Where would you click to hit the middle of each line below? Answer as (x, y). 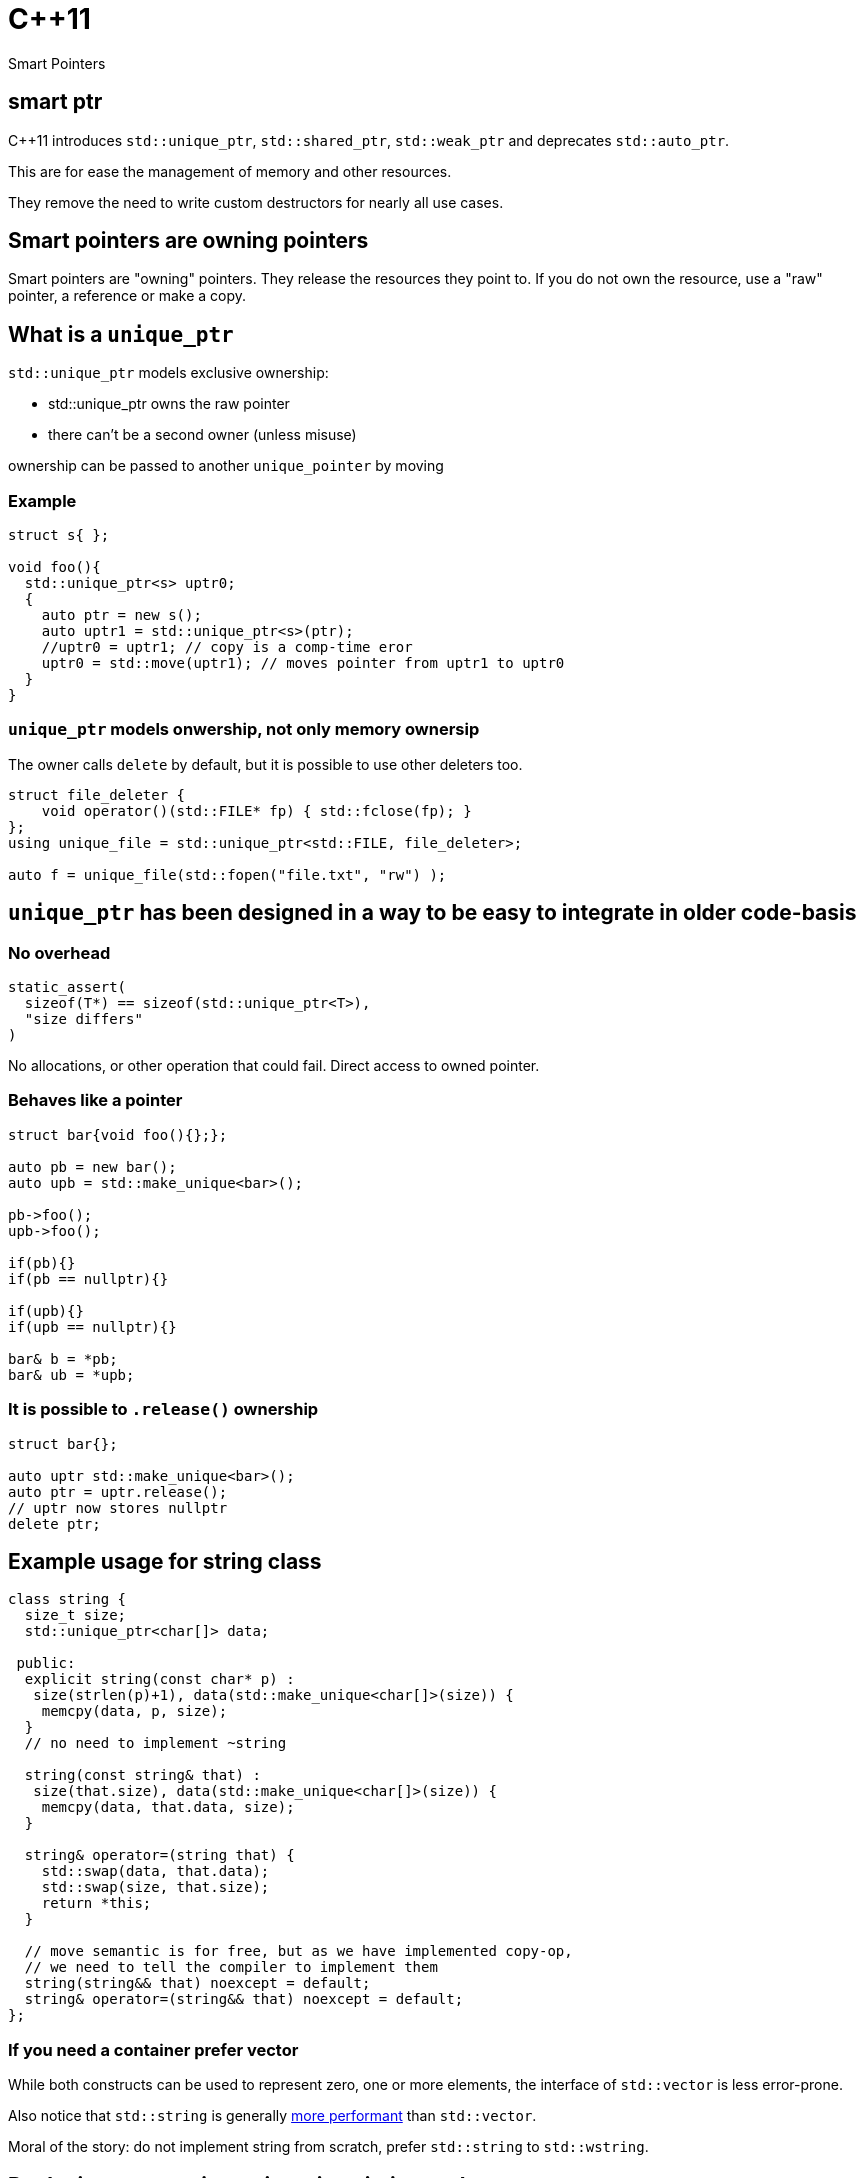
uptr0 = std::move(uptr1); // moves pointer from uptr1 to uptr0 (303, 663)
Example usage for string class (165, 1561)
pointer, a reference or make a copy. (127, 296)
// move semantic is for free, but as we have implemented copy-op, (298, 1951)
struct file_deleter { (97, 794)
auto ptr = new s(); (121, 615)
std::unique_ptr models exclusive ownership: (168, 373)
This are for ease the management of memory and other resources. (230, 171)
